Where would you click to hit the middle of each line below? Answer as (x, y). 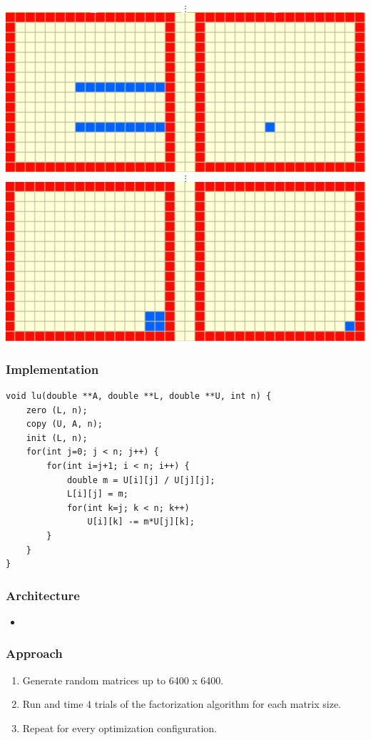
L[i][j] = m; (97, 494)
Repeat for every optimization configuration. (120, 728)
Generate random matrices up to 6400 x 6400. (123, 680)
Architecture (43, 595)
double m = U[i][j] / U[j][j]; (141, 480)
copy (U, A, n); (65, 424)
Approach (34, 653)
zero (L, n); (57, 410)
